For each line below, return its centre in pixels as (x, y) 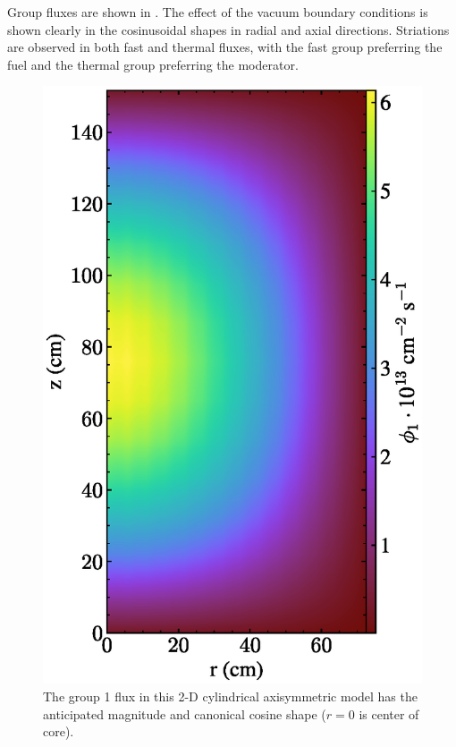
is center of (389, 713)
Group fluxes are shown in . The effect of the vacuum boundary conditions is (218, 12)
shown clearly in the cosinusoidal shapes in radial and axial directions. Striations (228, 29)
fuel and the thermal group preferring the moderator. (153, 64)
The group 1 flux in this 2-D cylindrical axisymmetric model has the (230, 696)
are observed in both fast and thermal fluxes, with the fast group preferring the (225, 47)
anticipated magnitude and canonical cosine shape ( (185, 713)
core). (59, 731)
